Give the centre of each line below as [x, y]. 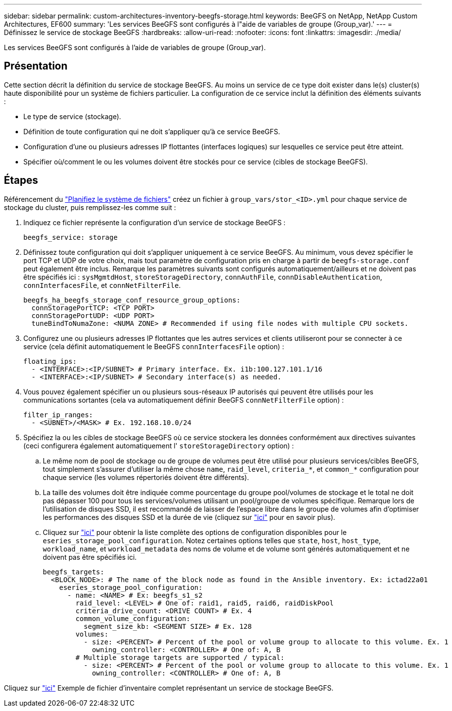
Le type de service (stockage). [72, 116]
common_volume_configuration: [133, 618]
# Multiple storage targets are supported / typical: [180, 657]
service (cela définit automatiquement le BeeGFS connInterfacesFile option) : [154, 346]
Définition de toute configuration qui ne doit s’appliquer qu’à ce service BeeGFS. [152, 131]
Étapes [21, 180]
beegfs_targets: [74, 572]
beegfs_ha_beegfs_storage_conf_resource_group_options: [132, 300]
